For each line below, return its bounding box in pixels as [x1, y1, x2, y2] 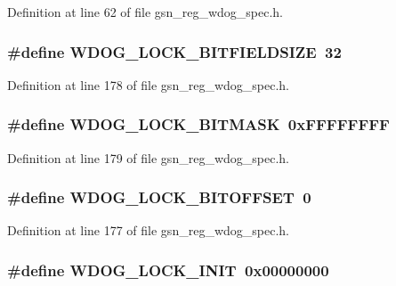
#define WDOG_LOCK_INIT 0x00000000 [7, 258, 329, 281]
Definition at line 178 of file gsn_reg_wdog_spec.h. [7, 75, 289, 94]
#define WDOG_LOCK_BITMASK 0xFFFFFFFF [7, 113, 390, 135]
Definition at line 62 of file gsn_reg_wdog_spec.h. [7, 3, 283, 20]
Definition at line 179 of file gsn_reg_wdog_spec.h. [7, 148, 289, 167]
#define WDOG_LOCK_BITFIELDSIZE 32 [7, 40, 342, 62]
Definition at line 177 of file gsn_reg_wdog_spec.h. [7, 221, 289, 240]
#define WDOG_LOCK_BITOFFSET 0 [7, 186, 311, 208]
